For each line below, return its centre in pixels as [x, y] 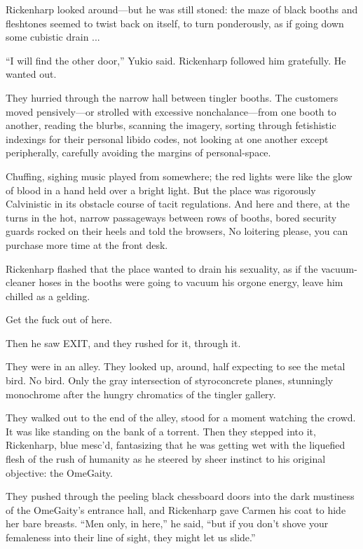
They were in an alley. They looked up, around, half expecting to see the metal [176, 366]
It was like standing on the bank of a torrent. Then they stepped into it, [161, 431]
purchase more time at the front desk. [87, 244]
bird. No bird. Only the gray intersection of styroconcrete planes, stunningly [170, 380]
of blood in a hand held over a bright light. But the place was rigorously [161, 190]
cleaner [21, 282]
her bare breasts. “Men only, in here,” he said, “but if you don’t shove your [167, 523]
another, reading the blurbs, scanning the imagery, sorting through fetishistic [171, 125]
